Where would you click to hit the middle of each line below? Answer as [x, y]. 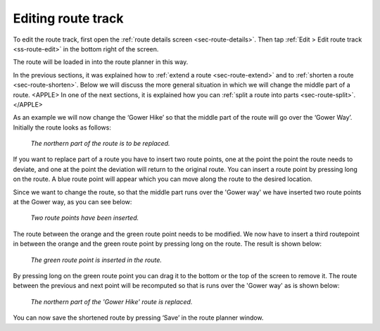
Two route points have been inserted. [85, 218]
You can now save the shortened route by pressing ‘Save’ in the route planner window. [138, 318]
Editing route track [68, 18]
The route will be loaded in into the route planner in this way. [101, 62]
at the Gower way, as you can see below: [72, 202]
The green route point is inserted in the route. [96, 260]
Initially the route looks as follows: [62, 127]
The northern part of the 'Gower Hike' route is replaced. [112, 301]
